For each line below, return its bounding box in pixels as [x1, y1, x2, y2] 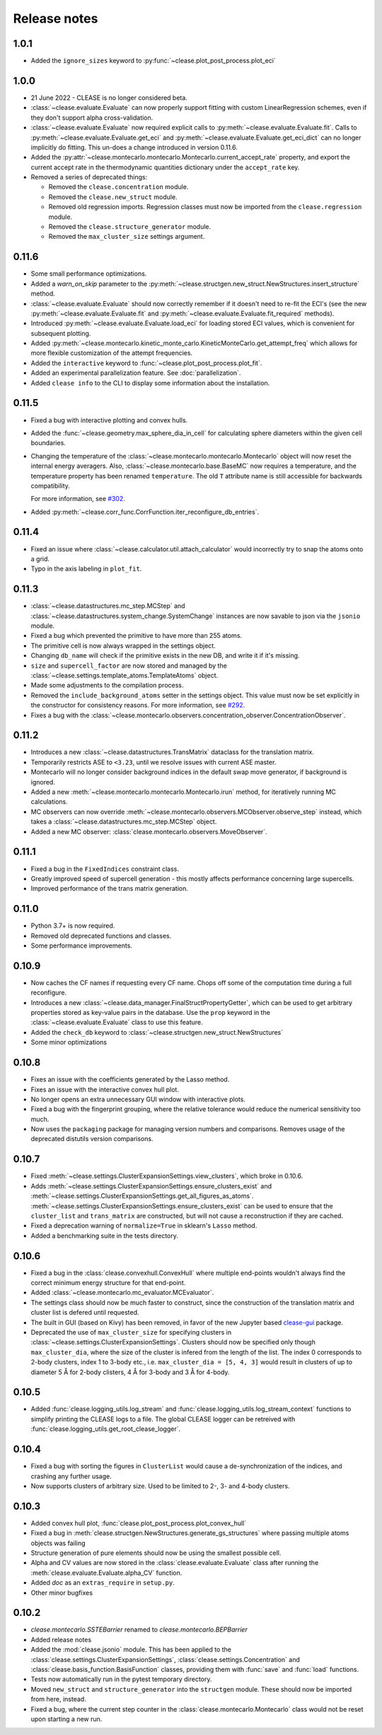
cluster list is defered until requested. [30, 1308, 139, 1317]
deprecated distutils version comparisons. [30, 1135, 154, 1143]
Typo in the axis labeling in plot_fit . [30, 564, 142, 573]
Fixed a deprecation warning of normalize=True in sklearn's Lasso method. [30, 1221, 257, 1230]
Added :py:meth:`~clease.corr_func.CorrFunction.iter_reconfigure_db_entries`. [30, 507, 260, 516]
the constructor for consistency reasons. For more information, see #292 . [30, 701, 245, 709]
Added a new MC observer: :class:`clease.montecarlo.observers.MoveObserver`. [30, 827, 268, 836]
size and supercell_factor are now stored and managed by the [30, 661, 228, 670]
